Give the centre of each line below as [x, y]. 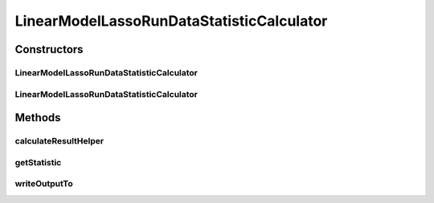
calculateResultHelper [59, 141]
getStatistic [38, 162]
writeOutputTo [44, 184]
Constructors [49, 49]
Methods [38, 118]
